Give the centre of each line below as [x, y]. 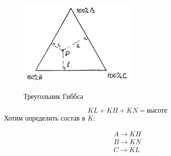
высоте [157, 111]
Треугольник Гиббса [53, 96]
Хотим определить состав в [45, 118]
